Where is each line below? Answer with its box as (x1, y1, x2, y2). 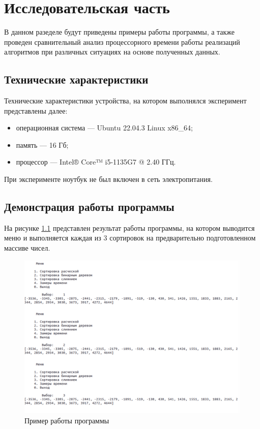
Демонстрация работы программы (4, 199, 175, 214)
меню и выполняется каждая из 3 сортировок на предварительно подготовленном (4, 232, 256, 243)
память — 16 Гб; (16, 139, 69, 150)
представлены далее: (4, 105, 68, 116)
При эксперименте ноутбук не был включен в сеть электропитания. (4, 174, 213, 184)
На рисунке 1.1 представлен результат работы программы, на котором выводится (4, 222, 255, 233)
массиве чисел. (4, 243, 50, 253)
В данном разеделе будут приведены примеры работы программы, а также (4, 26, 235, 37)
